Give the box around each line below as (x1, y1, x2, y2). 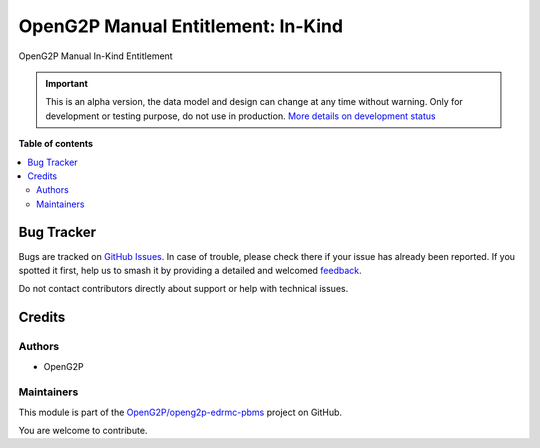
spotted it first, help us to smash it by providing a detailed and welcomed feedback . (18, 264, 362, 276)
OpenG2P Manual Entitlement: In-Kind (18, 15, 344, 37)
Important (45, 77, 89, 89)
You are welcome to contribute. (18, 425, 148, 437)
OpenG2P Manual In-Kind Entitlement (18, 50, 174, 62)
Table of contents (18, 138, 94, 150)
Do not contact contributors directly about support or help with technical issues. (18, 283, 349, 295)
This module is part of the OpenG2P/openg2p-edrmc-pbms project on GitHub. (18, 406, 343, 418)
